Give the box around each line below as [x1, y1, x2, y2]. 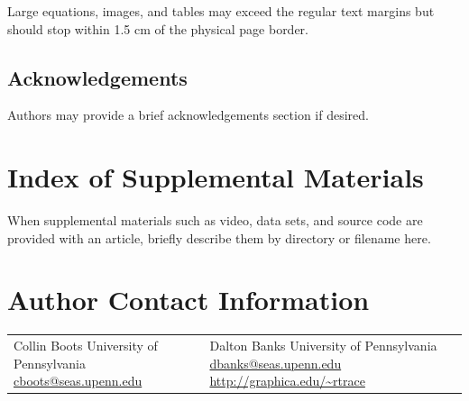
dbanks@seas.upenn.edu [209, 353, 342, 372]
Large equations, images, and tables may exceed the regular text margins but [7, 2, 435, 20]
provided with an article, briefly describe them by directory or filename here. [7, 228, 431, 247]
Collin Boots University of [14, 336, 158, 355]
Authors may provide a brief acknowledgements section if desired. [7, 105, 370, 124]
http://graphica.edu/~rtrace [209, 371, 365, 390]
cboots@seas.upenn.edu [14, 371, 143, 390]
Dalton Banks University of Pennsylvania [209, 336, 437, 355]
